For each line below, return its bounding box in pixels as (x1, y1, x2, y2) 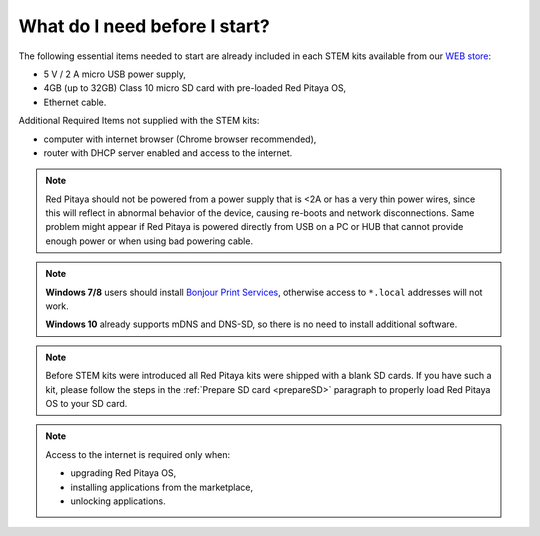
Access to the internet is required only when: (45, 448, 230, 460)
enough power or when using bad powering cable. (45, 235, 254, 247)
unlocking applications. (70, 495, 167, 507)
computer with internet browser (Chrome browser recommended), (43, 133, 317, 145)
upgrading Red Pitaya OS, (70, 467, 177, 479)
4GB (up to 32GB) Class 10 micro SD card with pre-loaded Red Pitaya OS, (43, 82, 347, 94)
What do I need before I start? (18, 15, 270, 37)
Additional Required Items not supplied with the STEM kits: (18, 115, 260, 127)
